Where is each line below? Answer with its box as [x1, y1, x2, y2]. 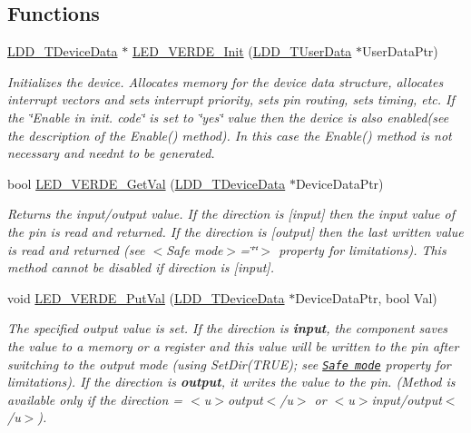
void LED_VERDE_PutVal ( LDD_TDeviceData [7, 288, 285, 307]
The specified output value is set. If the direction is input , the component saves [7, 319, 448, 338]
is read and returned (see [7, 240, 145, 259]
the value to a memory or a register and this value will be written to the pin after [7, 336, 459, 355]
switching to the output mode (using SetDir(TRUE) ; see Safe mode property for [7, 354, 451, 373]
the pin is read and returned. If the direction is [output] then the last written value [7, 221, 464, 241]
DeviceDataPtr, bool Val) [295, 288, 437, 307]
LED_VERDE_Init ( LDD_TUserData [132, 42, 352, 61]
